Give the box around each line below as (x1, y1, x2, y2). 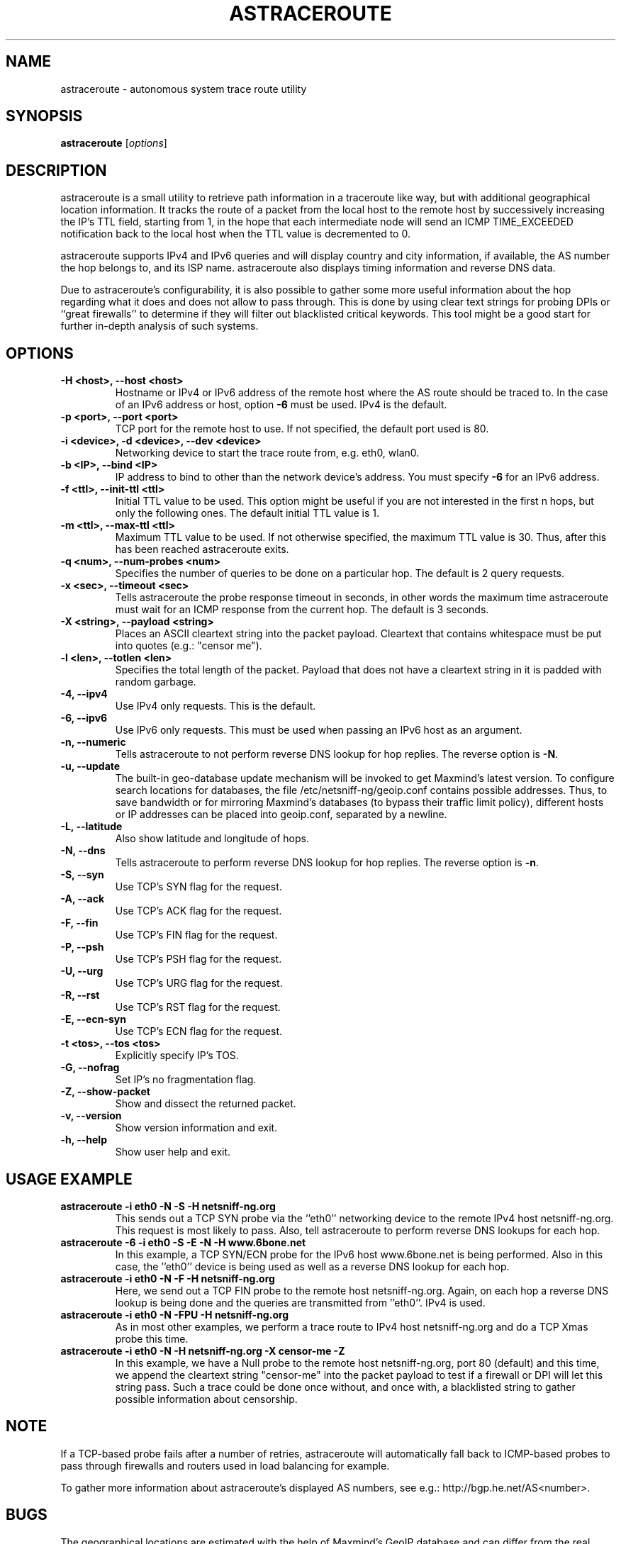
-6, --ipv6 (60, 712, 108, 725)
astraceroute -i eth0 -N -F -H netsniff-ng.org (60, 1272, 275, 1285)
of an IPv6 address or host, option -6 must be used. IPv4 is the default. (115, 398, 447, 411)
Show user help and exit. (115, 1146, 231, 1158)
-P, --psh (60, 941, 104, 953)
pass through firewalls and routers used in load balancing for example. (60, 1459, 390, 1472)
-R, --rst (60, 989, 100, 1002)
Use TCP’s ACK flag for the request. (115, 905, 282, 917)
